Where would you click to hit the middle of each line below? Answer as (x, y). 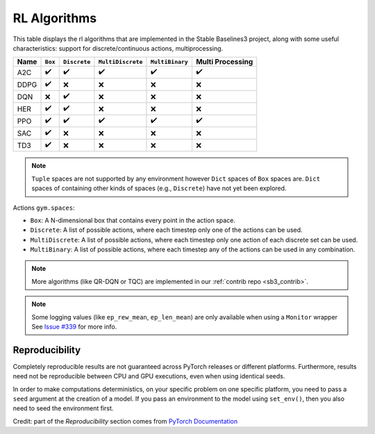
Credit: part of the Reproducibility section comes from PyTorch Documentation (125, 421)
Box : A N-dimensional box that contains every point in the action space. (133, 220)
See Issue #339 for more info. (74, 327)
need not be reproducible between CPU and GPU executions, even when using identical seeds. (149, 376)
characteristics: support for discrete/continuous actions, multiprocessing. (118, 48)
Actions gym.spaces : (44, 208)
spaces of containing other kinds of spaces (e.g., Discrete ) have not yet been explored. (159, 188)
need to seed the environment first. (63, 408)
